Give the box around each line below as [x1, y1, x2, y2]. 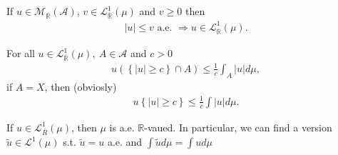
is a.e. [109, 119, 135, 134]
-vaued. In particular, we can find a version [144, 119, 332, 134]
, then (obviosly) [44, 79, 117, 94]
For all [6, 46, 35, 61]
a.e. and [107, 134, 143, 149]
